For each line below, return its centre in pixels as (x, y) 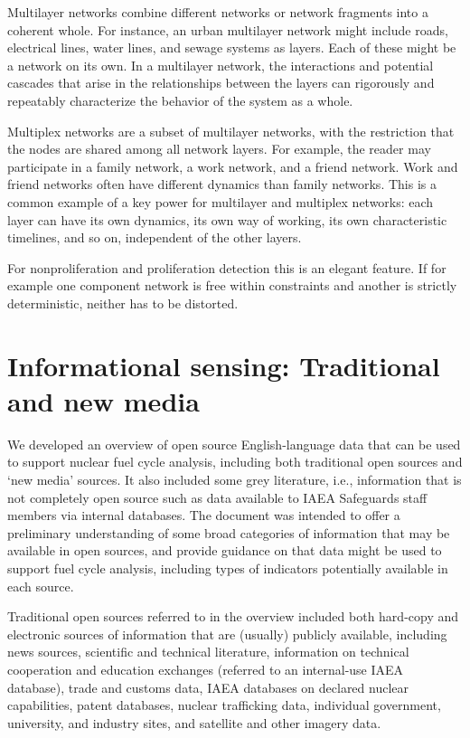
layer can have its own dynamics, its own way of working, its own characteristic (227, 219)
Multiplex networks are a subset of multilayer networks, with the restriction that (231, 131)
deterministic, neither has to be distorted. (123, 303)
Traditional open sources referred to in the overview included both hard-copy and (233, 616)
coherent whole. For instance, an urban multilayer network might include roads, (228, 29)
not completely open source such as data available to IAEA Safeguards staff (217, 497)
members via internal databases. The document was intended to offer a (204, 515)
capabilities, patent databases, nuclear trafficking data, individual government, (224, 705)
